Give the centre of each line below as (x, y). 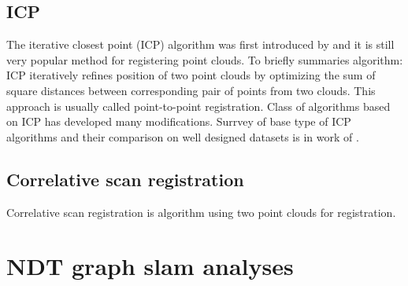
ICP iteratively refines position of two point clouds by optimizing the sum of (191, 75)
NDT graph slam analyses (150, 266)
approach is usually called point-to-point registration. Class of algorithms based (198, 106)
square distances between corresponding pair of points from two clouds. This (191, 90)
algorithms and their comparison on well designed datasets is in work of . (183, 136)
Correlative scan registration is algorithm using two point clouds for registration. (201, 212)
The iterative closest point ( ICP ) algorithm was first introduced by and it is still (200, 44)
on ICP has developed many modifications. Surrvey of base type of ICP (179, 121)
